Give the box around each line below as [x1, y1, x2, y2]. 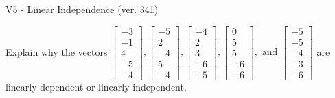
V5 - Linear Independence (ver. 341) [5, 2, 159, 16]
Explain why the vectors [5, 44, 108, 59]
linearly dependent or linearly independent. [5, 79, 187, 93]
